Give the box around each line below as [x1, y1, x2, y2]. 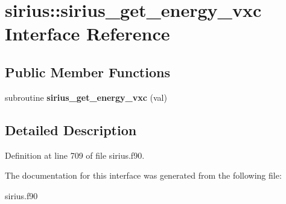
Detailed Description [5, 120, 137, 139]
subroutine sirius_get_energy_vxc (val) [5, 91, 167, 103]
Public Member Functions [5, 62, 170, 81]
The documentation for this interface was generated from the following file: [5, 169, 282, 182]
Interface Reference [5, 21, 170, 46]
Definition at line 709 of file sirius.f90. [5, 148, 145, 161]
